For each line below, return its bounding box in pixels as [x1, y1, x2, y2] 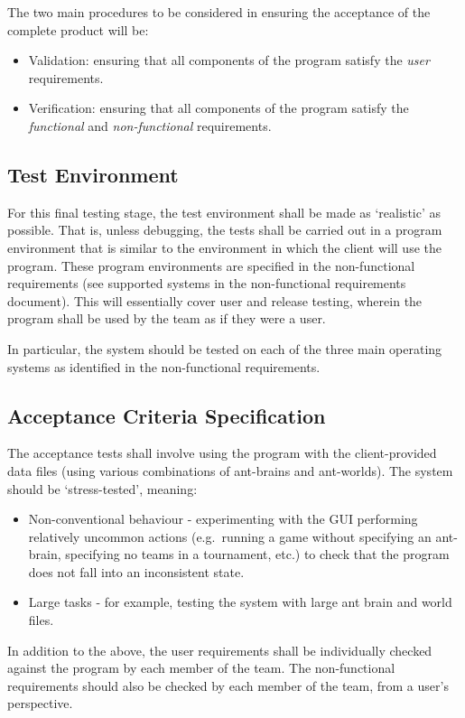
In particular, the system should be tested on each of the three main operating [7, 339, 442, 358]
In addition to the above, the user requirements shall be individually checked [7, 640, 432, 659]
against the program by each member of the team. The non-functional [7, 658, 395, 677]
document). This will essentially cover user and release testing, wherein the [7, 291, 423, 310]
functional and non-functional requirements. [28, 116, 272, 135]
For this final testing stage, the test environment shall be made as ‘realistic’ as [7, 202, 442, 221]
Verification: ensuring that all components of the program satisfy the [28, 98, 409, 117]
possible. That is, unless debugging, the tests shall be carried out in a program [7, 220, 442, 239]
